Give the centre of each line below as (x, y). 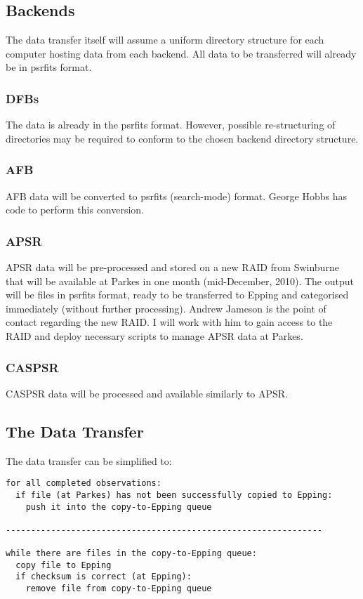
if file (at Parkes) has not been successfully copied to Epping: (174, 495)
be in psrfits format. (49, 67)
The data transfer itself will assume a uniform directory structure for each (165, 40)
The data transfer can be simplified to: (89, 460)
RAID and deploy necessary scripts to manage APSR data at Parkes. (154, 335)
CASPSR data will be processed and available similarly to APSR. (147, 393)
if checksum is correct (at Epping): (104, 577)
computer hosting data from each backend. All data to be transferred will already (181, 53)
